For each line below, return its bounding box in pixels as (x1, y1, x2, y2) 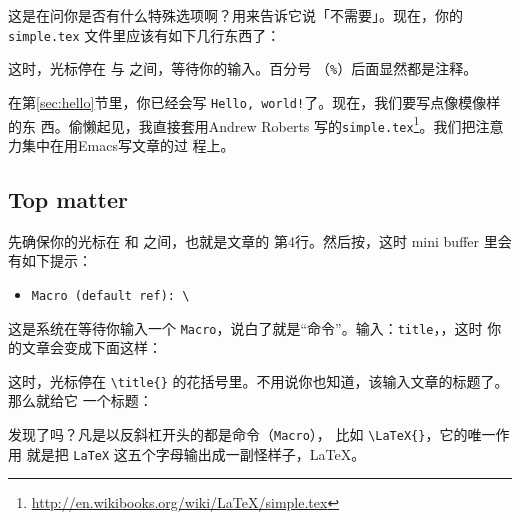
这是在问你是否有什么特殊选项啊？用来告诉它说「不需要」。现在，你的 (8, 5, 463, 25)
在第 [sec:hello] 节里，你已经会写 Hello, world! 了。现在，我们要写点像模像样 (8, 91, 501, 112)
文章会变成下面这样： (21, 337, 162, 358)
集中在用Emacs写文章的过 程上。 (21, 134, 235, 155)
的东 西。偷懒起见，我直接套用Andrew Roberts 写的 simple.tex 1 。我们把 (8, 112, 476, 136)
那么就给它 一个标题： (8, 390, 153, 411)
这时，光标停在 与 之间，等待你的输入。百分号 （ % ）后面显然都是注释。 (8, 58, 478, 79)
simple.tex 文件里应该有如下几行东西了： (8, 24, 281, 45)
